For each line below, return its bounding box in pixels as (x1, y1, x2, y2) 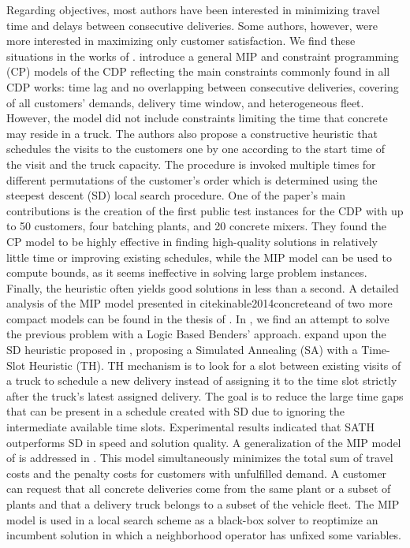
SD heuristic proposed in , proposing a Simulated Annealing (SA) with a (6, 341, 358, 358)
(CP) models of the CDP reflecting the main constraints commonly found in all (6, 63, 390, 80)
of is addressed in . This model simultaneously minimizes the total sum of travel (6, 449, 393, 466)
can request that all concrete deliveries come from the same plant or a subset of (6, 480, 391, 497)
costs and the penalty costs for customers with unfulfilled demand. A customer (6, 464, 387, 481)
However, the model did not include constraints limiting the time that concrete (6, 110, 388, 126)
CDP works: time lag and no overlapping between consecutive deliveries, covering (6, 78, 399, 95)
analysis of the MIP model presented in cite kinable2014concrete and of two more (6, 295, 393, 311)
